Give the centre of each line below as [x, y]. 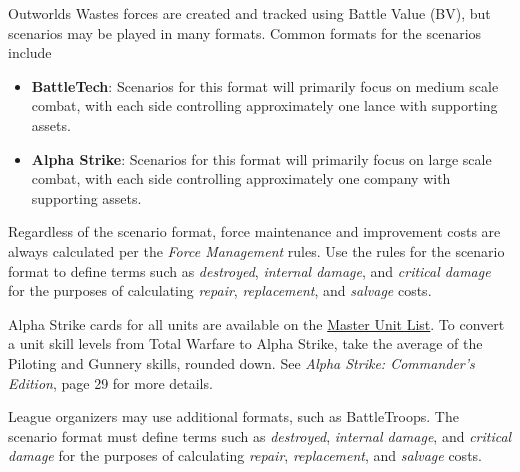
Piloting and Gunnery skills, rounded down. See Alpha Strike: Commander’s [241, 362]
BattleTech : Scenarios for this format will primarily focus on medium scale [265, 85]
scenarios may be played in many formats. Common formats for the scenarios [245, 32]
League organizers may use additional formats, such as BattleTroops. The [233, 416]
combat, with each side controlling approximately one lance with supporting [264, 105]
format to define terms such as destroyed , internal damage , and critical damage [249, 270]
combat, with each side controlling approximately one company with [241, 178]
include [30, 52]
